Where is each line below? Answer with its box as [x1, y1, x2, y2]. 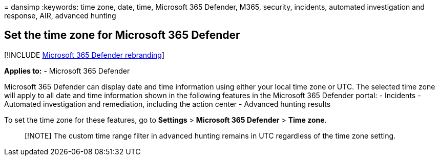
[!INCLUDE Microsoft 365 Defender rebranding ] [4, 50, 165, 59]
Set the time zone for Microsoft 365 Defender [4, 29, 240, 42]
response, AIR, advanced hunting [4, 11, 116, 20]
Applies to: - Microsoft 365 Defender [4, 66, 130, 75]
